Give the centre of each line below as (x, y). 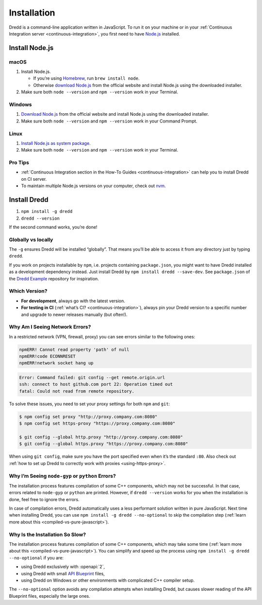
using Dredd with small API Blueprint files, (63, 573)
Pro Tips (19, 163)
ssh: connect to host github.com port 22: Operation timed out (96, 384)
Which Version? (28, 291)
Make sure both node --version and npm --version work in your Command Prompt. (109, 121)
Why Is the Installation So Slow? (48, 535)
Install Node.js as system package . (56, 143)
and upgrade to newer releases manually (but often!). (74, 314)
